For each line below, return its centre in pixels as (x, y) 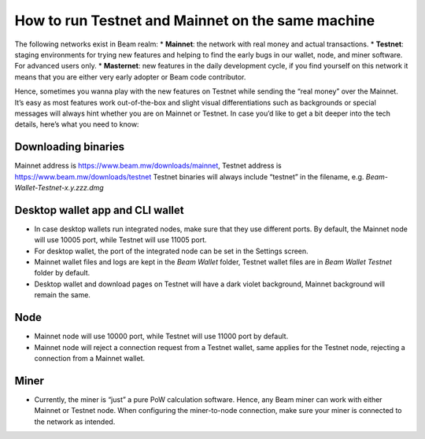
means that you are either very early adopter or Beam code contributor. (130, 77)
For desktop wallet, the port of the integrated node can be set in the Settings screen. (171, 251)
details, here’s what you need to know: (77, 124)
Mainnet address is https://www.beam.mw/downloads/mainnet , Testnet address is (148, 166)
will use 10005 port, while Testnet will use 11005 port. (121, 240)
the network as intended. (75, 422)
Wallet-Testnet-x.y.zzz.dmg (59, 187)
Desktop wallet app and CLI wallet (99, 210)
